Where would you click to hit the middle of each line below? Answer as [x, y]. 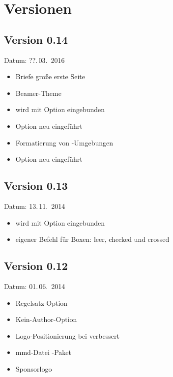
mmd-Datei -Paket [43, 352]
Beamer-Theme [38, 93]
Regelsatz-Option [42, 303]
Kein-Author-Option [46, 319]
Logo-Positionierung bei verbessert [67, 335]
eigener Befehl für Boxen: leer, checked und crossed [92, 239]
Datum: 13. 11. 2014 [35, 206]
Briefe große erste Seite [50, 76]
